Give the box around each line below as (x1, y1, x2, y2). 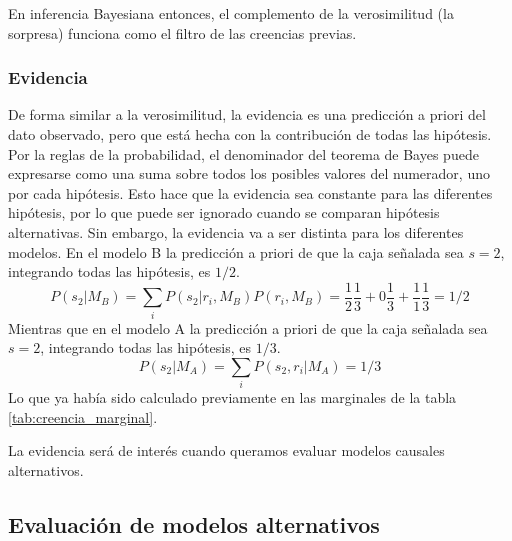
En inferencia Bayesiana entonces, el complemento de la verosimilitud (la (8, 3, 454, 23)
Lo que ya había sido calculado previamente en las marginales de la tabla (8, 387, 457, 408)
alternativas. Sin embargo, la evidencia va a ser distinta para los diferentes (8, 221, 464, 242)
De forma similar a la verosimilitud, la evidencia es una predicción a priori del (8, 104, 486, 125)
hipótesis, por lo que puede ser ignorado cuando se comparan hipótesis (8, 202, 440, 223)
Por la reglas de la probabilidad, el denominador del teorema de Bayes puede (8, 143, 479, 164)
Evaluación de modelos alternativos (8, 508, 380, 539)
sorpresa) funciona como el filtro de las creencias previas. (8, 22, 357, 43)
